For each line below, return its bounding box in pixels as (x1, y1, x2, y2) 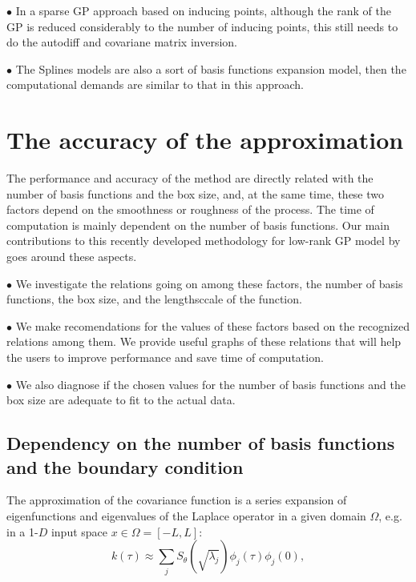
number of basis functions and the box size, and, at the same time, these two (6, 185, 385, 202)
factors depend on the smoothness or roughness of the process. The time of (6, 201, 374, 218)
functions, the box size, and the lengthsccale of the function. (6, 291, 302, 307)
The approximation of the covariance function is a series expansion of (6, 492, 347, 508)
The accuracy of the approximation (6, 123, 404, 156)
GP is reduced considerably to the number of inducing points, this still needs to (6, 18, 398, 34)
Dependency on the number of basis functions (6, 431, 395, 456)
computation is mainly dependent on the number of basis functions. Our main (6, 216, 390, 233)
